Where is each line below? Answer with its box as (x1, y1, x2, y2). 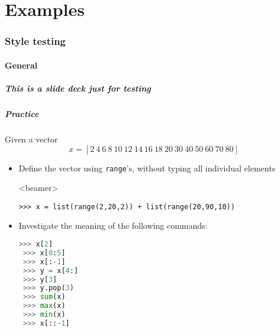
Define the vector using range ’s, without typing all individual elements (18, 161, 276, 174)
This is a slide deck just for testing (5, 82, 151, 94)
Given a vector (5, 132, 58, 145)
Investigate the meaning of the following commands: (18, 219, 208, 232)
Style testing (5, 34, 66, 48)
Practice (5, 107, 39, 119)
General (5, 59, 38, 71)
